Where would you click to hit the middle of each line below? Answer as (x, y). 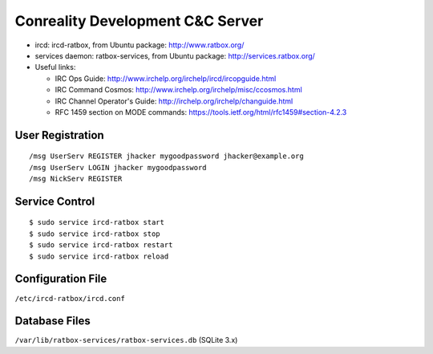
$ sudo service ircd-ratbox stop (95, 234)
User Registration (59, 135)
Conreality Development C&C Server (139, 21)
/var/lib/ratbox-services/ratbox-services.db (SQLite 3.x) (126, 340)
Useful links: (55, 67)
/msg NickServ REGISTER (76, 179)
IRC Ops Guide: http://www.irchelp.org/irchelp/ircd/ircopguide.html (166, 78)
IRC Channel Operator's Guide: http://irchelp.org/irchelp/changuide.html (174, 101)
